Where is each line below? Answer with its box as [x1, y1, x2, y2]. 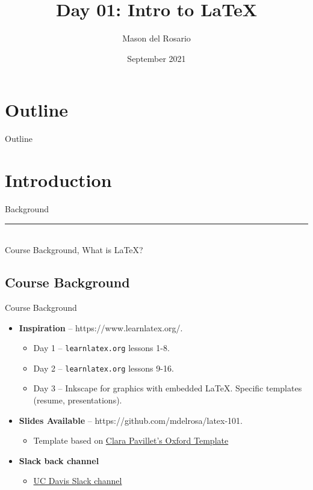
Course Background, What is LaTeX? [5, 243, 143, 256]
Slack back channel [19, 454, 99, 467]
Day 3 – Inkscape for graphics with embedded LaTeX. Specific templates [33, 382, 302, 394]
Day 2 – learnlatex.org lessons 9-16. [33, 361, 174, 374]
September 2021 [127, 52, 186, 64]
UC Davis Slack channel [33, 474, 122, 487]
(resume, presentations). [33, 394, 122, 406]
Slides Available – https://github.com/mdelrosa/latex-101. [19, 414, 243, 426]
